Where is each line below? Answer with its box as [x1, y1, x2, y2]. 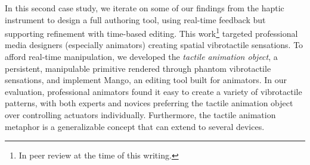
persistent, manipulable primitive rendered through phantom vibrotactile [5, 62, 271, 74]
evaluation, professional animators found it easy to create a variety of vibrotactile [5, 85, 302, 97]
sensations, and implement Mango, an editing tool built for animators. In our [5, 74, 287, 86]
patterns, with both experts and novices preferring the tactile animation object [5, 97, 293, 109]
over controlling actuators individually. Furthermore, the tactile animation [5, 109, 276, 120]
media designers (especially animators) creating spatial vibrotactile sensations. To [5, 39, 303, 51]
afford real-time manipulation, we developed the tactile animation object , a [5, 50, 278, 63]
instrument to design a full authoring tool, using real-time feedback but [5, 13, 266, 26]
